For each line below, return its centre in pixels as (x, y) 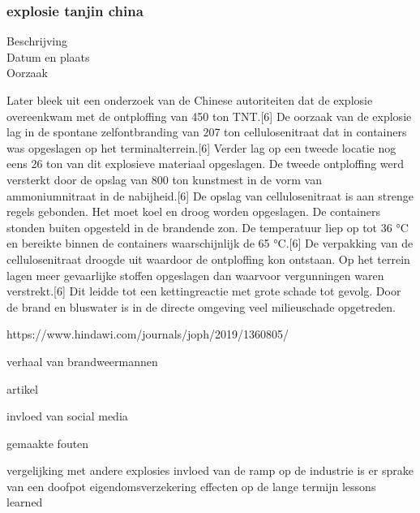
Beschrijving (37, 41)
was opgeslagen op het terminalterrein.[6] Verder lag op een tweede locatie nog (201, 147)
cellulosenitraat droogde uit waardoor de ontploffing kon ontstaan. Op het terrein (208, 259)
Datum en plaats (48, 56)
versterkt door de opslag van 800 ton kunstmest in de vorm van (164, 179)
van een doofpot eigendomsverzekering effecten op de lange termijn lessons (191, 486)
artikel (22, 388)
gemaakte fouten (48, 443)
